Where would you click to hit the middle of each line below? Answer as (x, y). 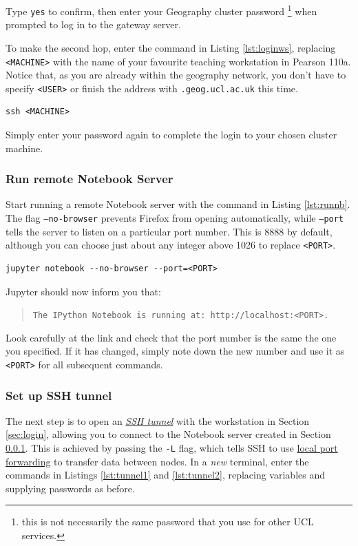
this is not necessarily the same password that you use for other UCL (168, 522)
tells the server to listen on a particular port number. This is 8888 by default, (169, 231)
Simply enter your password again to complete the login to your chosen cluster (171, 134)
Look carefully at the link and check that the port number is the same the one (171, 337)
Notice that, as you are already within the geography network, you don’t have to (176, 75)
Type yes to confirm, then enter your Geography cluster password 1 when (161, 10)
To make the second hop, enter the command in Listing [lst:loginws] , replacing (171, 47)
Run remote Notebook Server (89, 179)
